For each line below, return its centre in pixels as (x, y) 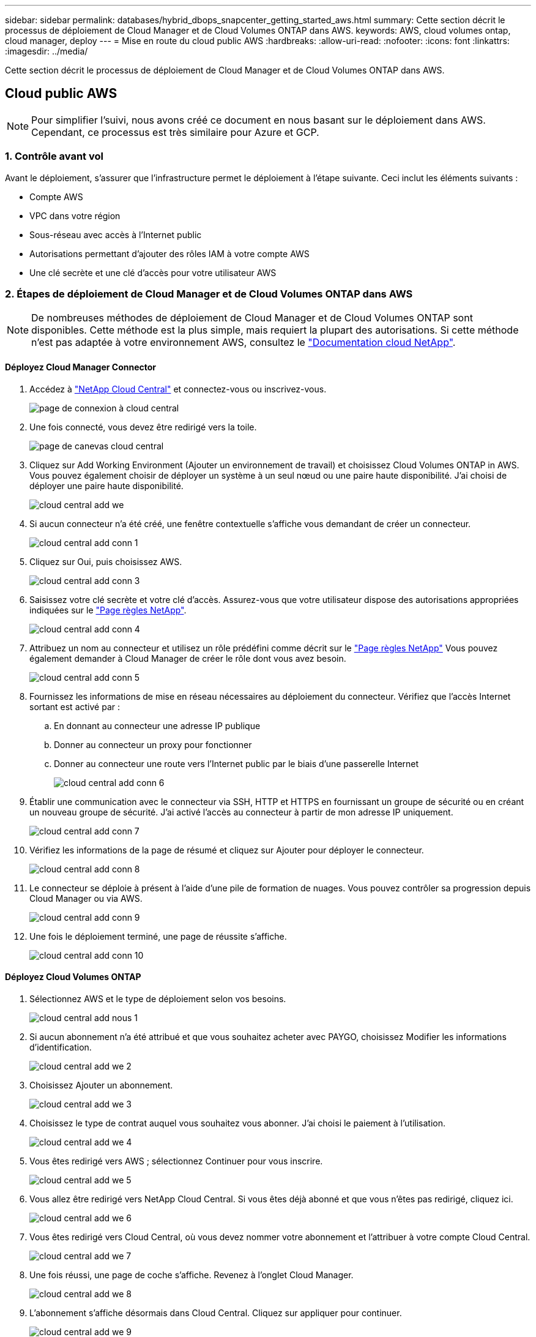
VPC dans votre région (75, 215)
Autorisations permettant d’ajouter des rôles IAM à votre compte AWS (169, 253)
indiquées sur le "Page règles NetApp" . (108, 610)
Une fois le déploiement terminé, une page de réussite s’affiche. (158, 936)
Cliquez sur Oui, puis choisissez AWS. (106, 561)
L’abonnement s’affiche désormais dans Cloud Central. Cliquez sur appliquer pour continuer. (216, 1313)
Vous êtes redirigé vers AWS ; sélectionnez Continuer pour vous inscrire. (176, 1161)
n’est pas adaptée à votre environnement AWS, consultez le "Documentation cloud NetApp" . (244, 343)
